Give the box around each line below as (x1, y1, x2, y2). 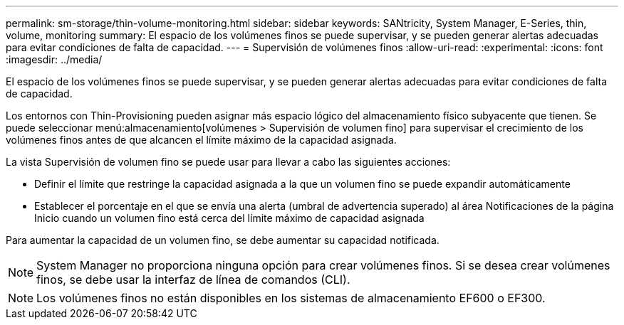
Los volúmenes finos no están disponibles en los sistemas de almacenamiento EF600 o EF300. (36, 291, 546, 305)
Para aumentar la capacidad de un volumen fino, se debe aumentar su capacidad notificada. (6, 234, 440, 246)
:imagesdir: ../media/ (6, 53, 103, 65)
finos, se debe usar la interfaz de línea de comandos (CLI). (36, 272, 350, 287)
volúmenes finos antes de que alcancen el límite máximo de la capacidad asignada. (6, 134, 397, 146)
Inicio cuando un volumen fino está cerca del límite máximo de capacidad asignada (34, 212, 425, 224)
